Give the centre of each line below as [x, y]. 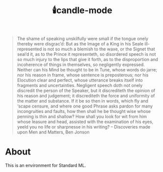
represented [29, 49]
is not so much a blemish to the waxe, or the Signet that [99, 49]
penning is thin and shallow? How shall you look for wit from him [82, 117]
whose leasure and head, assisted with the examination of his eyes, [85, 122]
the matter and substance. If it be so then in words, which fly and [82, 101]
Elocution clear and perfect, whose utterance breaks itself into [80, 80]
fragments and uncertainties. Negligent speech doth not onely [80, 86]
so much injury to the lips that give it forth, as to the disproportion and [87, 60]
